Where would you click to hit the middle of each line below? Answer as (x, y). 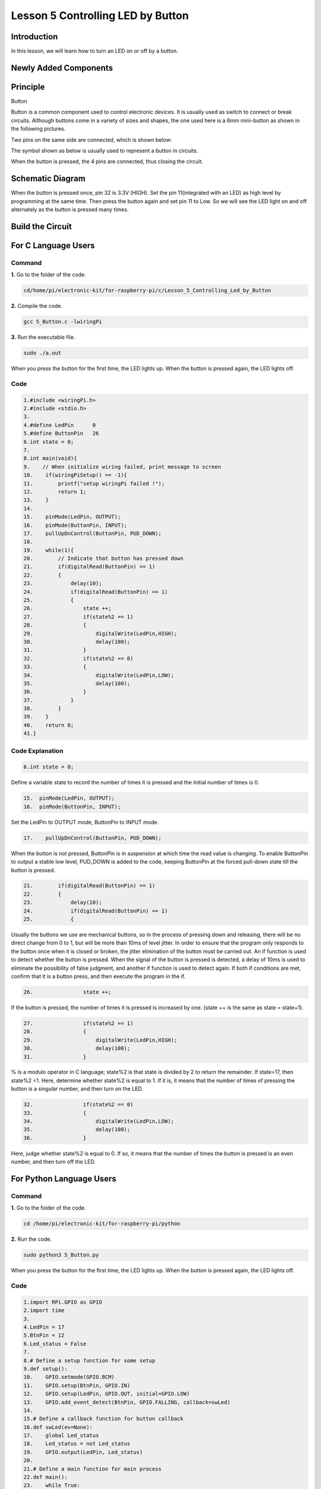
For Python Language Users (64, 1179)
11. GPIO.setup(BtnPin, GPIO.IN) (77, 1385)
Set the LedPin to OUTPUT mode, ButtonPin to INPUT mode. (85, 822)
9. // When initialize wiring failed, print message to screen (122, 467)
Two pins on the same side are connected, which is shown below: (92, 139)
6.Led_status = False (55, 1344)
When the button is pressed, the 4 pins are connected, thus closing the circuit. (107, 161)
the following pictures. (38, 129)
